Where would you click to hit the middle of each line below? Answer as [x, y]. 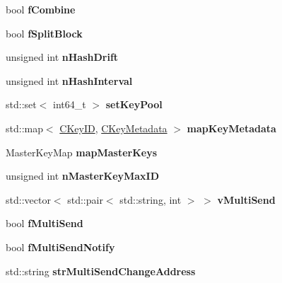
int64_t [70, 104]
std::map [24, 128]
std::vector [28, 199]
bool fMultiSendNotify [60, 247]
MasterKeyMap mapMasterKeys [82, 152]
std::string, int [151, 199]
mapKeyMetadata [231, 128]
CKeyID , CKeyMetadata [113, 128]
